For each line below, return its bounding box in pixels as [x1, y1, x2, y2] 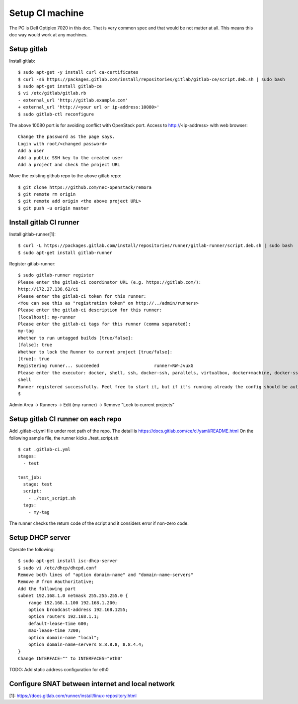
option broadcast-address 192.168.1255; [28, 607, 129, 612]
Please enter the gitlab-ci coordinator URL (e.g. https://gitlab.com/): [18, 279, 202, 285]
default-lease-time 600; [28, 620, 89, 626]
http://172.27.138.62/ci [18, 286, 78, 292]
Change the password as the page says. [18, 134, 115, 139]
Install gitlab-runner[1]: [9, 231, 56, 237]
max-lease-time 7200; [28, 628, 81, 633]
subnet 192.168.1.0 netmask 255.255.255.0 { [18, 593, 129, 598]
